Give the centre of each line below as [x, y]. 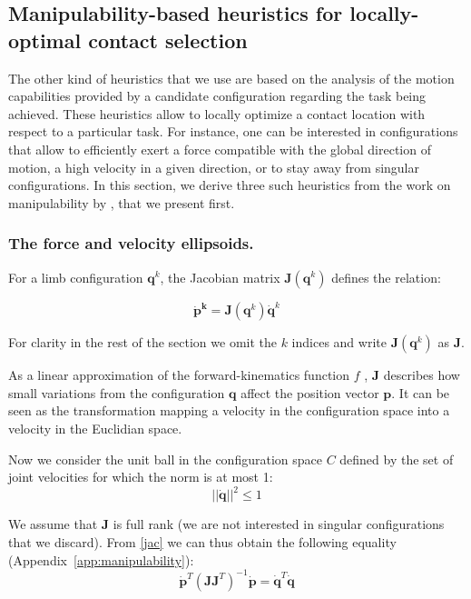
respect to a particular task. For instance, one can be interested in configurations [233, 131]
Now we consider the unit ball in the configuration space [165, 459]
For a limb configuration [76, 277]
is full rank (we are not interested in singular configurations [279, 524]
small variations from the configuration [117, 392]
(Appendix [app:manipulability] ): [101, 559]
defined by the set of [397, 459]
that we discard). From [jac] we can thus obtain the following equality [202, 541]
